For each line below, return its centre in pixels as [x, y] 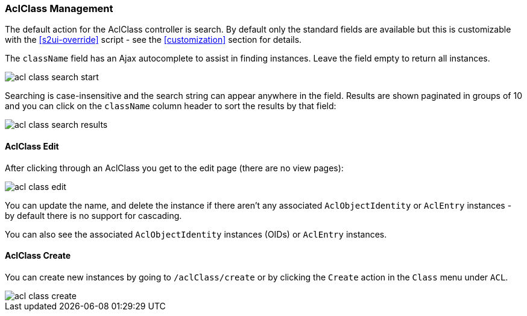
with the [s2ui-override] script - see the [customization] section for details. [153, 40]
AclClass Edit [32, 146]
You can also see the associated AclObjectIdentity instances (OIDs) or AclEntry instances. [196, 234]
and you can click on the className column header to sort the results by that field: [171, 106]
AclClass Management [59, 8]
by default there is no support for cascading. [93, 215]
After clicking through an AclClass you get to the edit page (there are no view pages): [174, 168]
